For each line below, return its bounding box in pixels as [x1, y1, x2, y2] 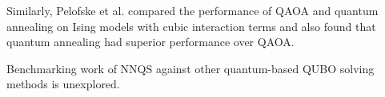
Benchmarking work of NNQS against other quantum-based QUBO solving [6, 60, 375, 76]
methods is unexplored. [6, 76, 120, 92]
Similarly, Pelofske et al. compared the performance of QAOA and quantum [6, 2, 379, 18]
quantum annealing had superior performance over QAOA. [6, 33, 295, 50]
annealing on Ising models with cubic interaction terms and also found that [6, 17, 376, 34]
